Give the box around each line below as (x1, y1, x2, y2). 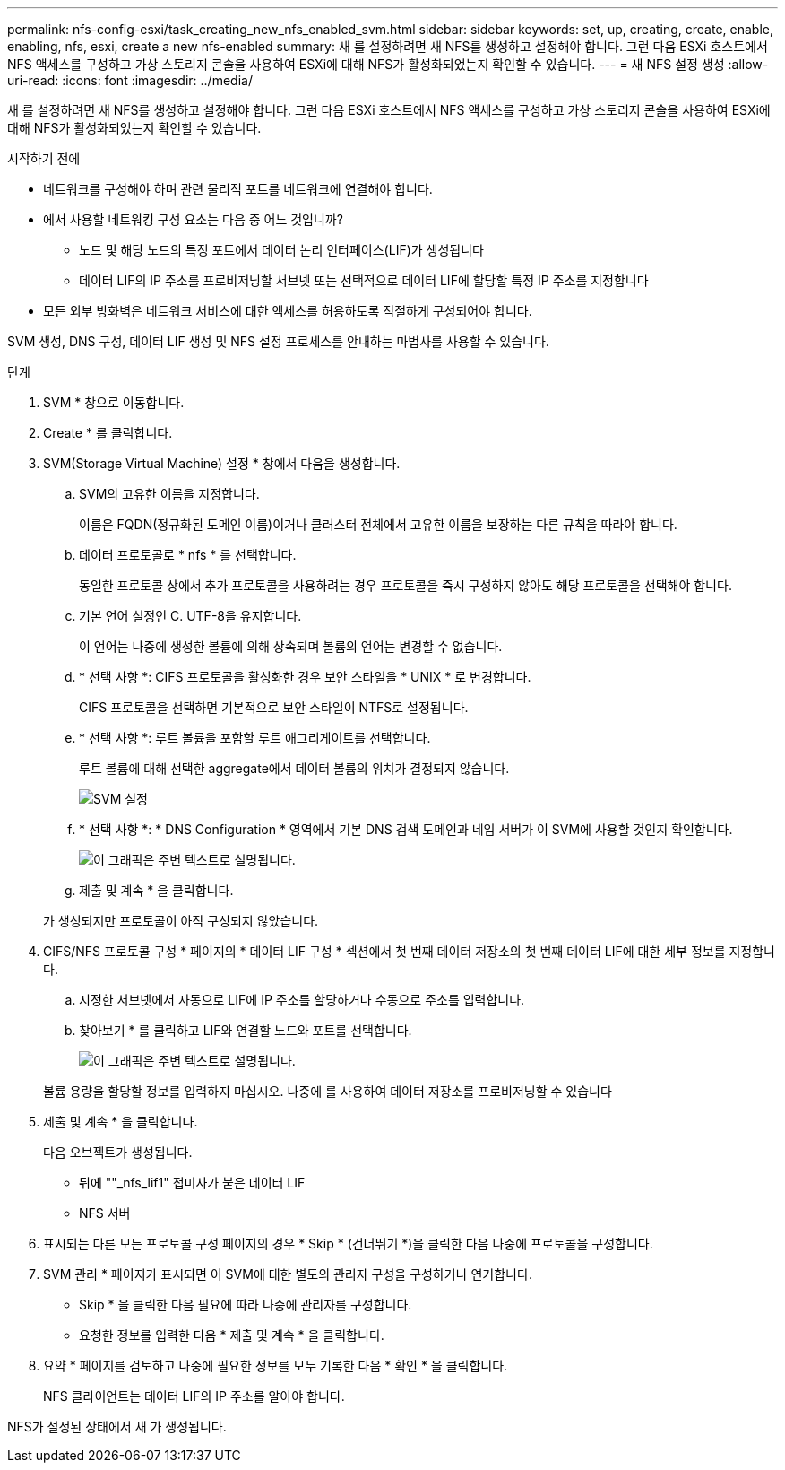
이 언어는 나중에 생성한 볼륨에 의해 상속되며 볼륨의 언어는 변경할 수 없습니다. (79, 639, 503, 654)
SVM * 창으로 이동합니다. (43, 395, 185, 410)
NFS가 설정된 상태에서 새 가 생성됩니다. (7, 1419, 227, 1434)
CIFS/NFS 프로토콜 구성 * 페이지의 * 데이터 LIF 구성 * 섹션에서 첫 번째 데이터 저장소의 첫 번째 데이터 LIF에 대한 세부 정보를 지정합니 (43, 944, 775, 959)
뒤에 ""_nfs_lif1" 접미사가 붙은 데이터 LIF (79, 1175, 306, 1190)
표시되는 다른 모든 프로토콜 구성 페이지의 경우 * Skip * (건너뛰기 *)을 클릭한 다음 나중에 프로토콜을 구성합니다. (43, 1236, 653, 1251)
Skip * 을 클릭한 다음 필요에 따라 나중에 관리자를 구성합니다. (79, 1297, 412, 1312)
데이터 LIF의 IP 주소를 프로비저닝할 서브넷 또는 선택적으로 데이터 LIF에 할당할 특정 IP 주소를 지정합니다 (79, 273, 649, 288)
